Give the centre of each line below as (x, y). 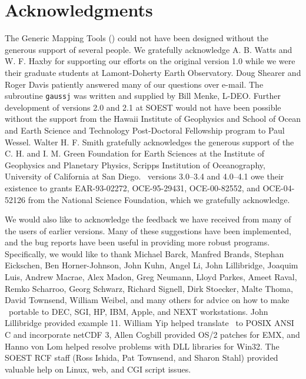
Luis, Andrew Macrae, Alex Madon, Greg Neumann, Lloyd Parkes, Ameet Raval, (151, 277)
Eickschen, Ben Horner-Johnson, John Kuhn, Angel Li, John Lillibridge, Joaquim (152, 265)
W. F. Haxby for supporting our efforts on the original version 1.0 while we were (150, 61)
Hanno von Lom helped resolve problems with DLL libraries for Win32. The (142, 346)
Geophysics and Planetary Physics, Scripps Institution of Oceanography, (135, 164)
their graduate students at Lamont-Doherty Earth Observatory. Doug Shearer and (153, 72)
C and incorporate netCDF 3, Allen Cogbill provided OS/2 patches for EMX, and (152, 335)
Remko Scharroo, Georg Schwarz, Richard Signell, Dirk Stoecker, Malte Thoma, (149, 288)
